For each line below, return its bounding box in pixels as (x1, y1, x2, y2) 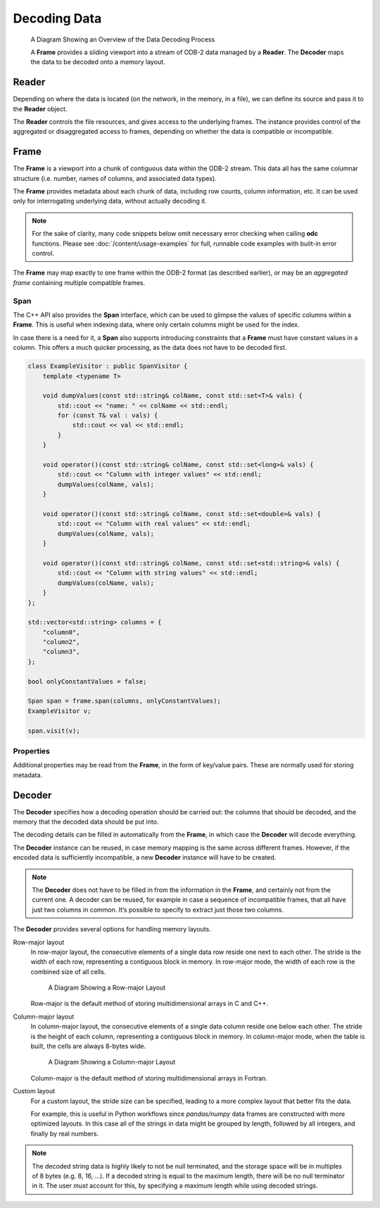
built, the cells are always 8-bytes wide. (30, 1042, 146, 1050)
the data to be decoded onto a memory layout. (30, 58, 165, 66)
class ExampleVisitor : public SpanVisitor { (27, 363, 188, 370)
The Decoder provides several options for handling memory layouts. (13, 925, 211, 933)
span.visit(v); (27, 726, 80, 735)
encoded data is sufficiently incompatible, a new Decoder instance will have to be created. (13, 853, 277, 862)
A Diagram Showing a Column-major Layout (48, 1058, 176, 1067)
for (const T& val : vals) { (57, 412, 158, 420)
